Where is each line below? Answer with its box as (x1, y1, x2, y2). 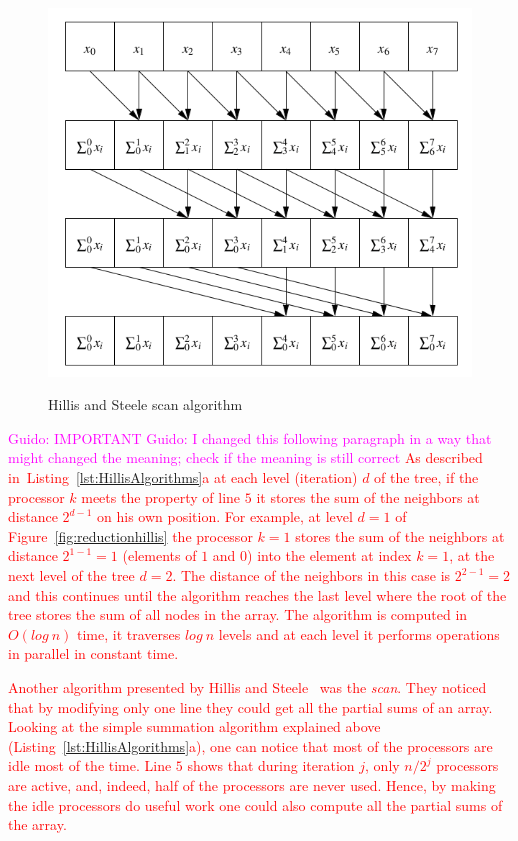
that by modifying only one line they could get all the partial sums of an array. (8, 696, 493, 717)
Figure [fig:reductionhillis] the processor (8, 525, 253, 546)
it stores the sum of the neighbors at (256, 486, 480, 507)
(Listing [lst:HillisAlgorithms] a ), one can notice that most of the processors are (8, 735, 493, 756)
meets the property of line (81, 486, 241, 507)
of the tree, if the (374, 467, 479, 488)
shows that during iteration (187, 755, 355, 776)
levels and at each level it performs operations (218, 623, 500, 644)
